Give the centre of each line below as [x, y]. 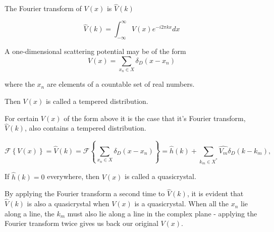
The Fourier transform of [43, 8]
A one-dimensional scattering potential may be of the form [95, 51]
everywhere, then [73, 176]
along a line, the [30, 213]
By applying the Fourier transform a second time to [85, 193]
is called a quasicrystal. [160, 176]
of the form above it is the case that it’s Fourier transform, [155, 118]
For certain [22, 118]
